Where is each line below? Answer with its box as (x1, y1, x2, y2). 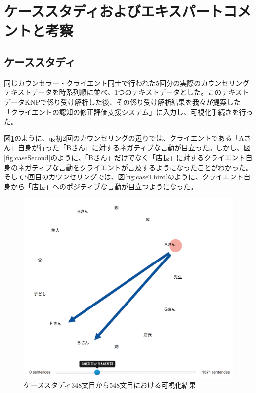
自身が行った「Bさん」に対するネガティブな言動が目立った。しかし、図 (17, 142, 251, 153)
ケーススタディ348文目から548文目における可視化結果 (24, 380, 196, 390)
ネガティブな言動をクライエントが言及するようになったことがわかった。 (17, 162, 253, 172)
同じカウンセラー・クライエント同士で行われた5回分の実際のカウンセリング (4, 77, 250, 87)
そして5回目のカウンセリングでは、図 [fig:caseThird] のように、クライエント (4, 172, 244, 182)
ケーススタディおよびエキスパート (4, 1, 223, 21)
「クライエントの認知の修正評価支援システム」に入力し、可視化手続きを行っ (4, 106, 253, 117)
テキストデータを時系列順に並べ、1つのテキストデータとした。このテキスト (4, 87, 249, 97)
